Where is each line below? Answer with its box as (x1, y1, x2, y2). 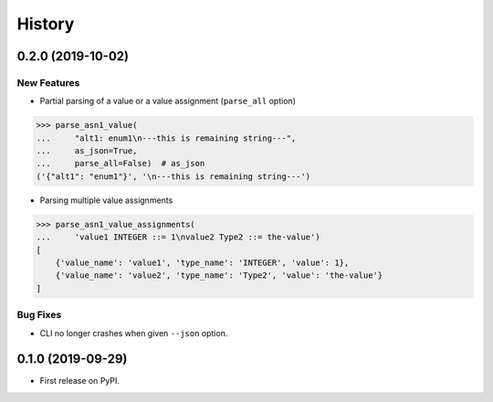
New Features (16, 76, 80, 89)
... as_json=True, (36, 146, 138, 156)
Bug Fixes (16, 309, 62, 322)
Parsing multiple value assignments (39, 195, 173, 206)
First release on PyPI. (39, 376, 121, 386)
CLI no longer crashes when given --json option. (39, 327, 228, 338)
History (16, 14, 75, 34)
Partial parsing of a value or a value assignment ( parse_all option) (39, 96, 297, 107)
